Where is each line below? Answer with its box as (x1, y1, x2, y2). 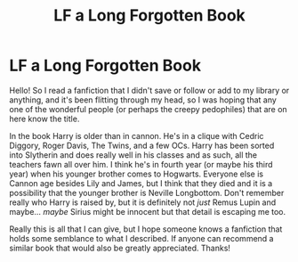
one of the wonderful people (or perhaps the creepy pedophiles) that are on (9, 103, 287, 114)
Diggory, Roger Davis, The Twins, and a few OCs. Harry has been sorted (9, 140, 275, 151)
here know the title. (9, 113, 80, 124)
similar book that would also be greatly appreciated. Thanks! (9, 242, 231, 253)
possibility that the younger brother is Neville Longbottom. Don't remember (9, 187, 285, 198)
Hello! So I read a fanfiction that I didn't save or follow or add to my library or (9, 85, 290, 95)
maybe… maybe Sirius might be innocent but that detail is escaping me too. (9, 206, 286, 217)
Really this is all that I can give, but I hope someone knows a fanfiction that (9, 224, 283, 234)
